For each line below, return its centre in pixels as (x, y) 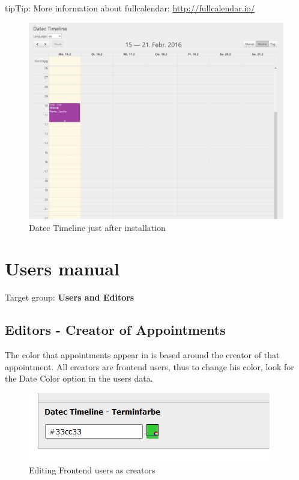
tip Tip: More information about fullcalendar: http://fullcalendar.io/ (130, 8)
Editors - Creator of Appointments (115, 330)
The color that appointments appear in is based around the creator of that (142, 355)
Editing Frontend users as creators (92, 469)
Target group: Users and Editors (70, 297)
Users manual (62, 268)
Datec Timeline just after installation (97, 227)
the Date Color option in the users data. (79, 378)
